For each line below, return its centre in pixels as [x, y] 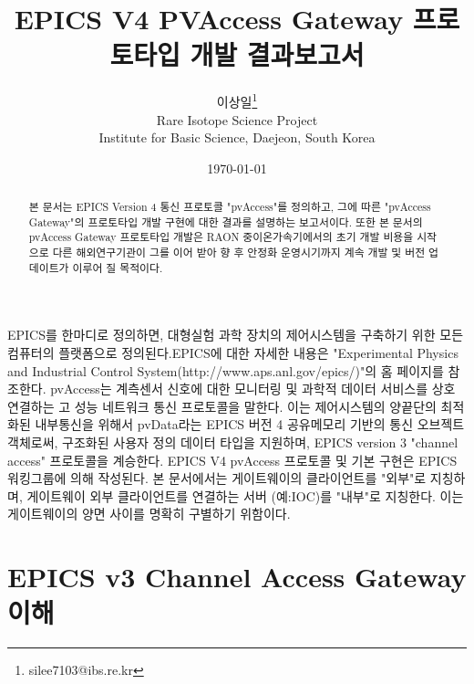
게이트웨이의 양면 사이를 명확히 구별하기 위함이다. [149, 514]
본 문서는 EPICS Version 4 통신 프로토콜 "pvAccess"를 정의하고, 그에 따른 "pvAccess [230, 207]
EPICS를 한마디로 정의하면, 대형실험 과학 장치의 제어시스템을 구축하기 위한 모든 [236, 335]
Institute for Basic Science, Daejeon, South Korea [237, 137]
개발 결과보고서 [277, 54]
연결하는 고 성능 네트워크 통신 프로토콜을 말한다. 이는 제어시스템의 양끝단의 [222, 406]
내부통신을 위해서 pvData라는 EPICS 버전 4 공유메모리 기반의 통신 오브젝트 [250, 424]
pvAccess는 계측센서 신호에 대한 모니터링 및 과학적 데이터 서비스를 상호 [253, 389]
